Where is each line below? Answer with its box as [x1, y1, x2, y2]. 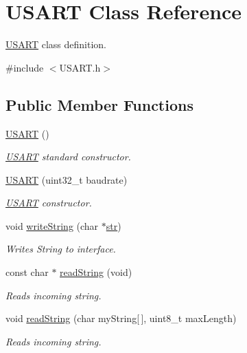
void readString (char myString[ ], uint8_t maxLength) [5, 311, 237, 325]
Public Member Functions [5, 94, 193, 115]
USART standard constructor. [5, 149, 131, 164]
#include [5, 60, 44, 74]
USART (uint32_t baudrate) [5, 172, 128, 186]
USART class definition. [5, 37, 106, 52]
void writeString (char [5, 218, 99, 233]
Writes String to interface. [5, 242, 116, 256]
